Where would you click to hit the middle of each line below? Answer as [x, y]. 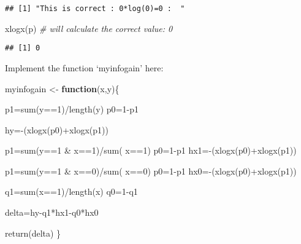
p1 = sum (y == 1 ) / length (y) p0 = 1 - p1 [72, 109]
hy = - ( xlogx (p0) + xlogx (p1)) [57, 129]
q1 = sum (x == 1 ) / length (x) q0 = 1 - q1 [71, 191]
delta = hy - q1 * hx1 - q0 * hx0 [52, 212]
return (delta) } [33, 233]
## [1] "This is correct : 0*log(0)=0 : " [95, 9]
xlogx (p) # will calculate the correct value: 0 [89, 28]
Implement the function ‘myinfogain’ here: [84, 67]
